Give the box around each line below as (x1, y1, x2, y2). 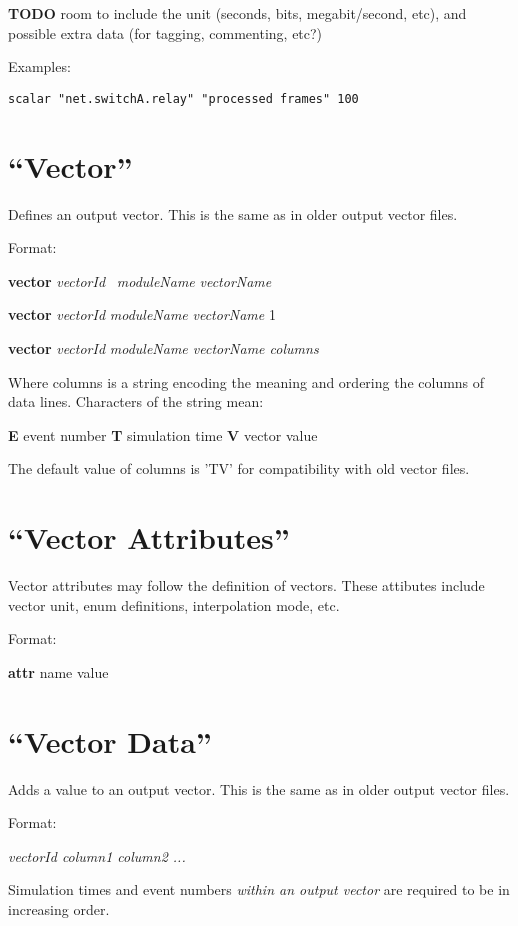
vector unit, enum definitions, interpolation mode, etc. (8, 594, 340, 615)
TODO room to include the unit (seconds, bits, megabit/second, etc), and (8, 3, 467, 23)
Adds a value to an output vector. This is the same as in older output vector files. (8, 778, 510, 799)
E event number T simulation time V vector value (8, 424, 318, 445)
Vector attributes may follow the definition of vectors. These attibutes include (8, 575, 485, 596)
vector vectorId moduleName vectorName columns (8, 337, 319, 358)
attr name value (8, 661, 109, 682)
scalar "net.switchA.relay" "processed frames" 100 (8, 91, 359, 106)
